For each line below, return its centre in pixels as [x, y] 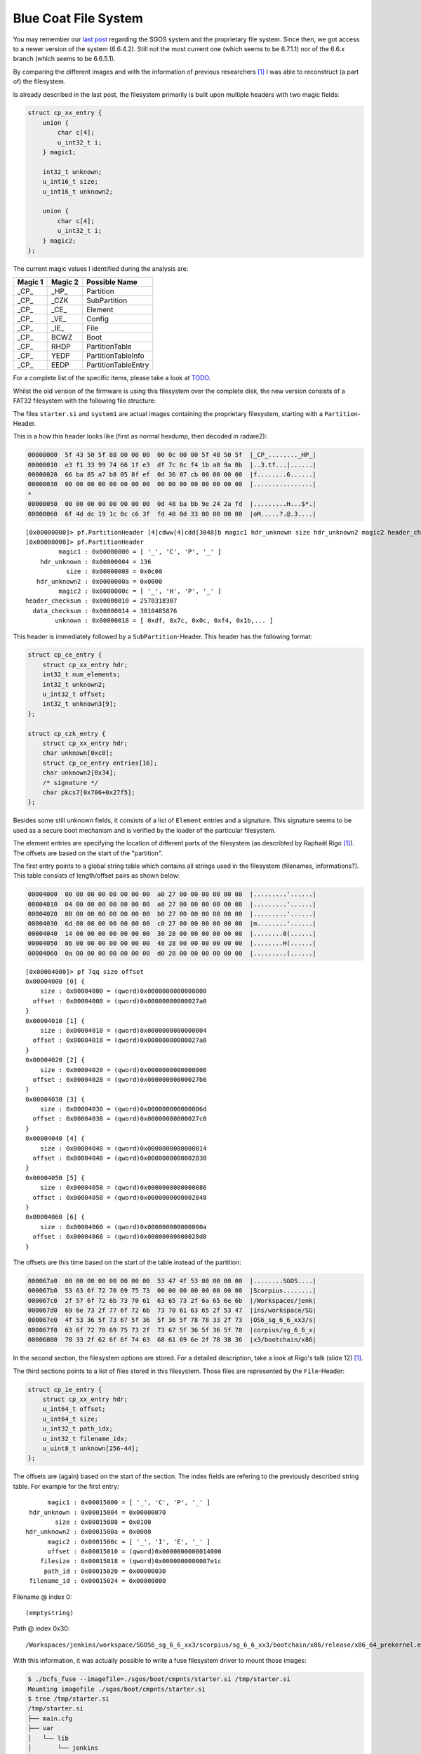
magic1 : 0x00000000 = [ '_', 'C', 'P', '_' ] [140, 552]
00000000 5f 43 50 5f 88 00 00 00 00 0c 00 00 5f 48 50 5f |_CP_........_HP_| [172, 455]
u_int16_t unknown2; [78, 192]
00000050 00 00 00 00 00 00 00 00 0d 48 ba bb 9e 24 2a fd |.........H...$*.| [172, 504]
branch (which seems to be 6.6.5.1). [64, 59]
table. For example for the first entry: [66, 1486]
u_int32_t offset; [74, 694]
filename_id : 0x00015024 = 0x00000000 [98, 1581]
